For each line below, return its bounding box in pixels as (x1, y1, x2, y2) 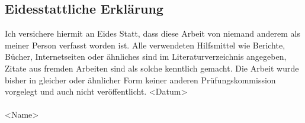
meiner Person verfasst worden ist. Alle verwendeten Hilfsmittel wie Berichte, (5, 38, 285, 51)
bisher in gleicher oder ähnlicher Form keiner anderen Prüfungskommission (5, 73, 276, 86)
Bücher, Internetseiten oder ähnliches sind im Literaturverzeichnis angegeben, (5, 50, 287, 63)
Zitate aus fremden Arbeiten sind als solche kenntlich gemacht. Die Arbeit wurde (5, 61, 299, 74)
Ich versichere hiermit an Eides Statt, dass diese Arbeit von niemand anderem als (5, 27, 300, 40)
